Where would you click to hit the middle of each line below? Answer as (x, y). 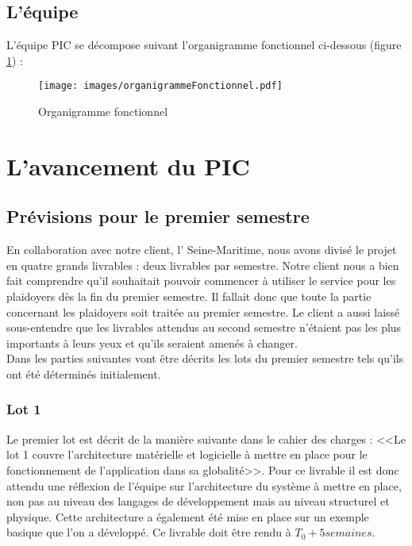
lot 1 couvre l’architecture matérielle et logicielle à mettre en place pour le (187, 454)
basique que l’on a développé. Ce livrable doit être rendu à (149, 532)
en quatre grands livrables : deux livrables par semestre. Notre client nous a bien (203, 265)
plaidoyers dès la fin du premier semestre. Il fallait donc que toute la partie (189, 296)
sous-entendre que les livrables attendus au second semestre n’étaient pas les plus (204, 327)
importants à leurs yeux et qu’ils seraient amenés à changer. (152, 342)
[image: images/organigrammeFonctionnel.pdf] (160, 86)
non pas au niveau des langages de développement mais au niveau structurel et (198, 501)
